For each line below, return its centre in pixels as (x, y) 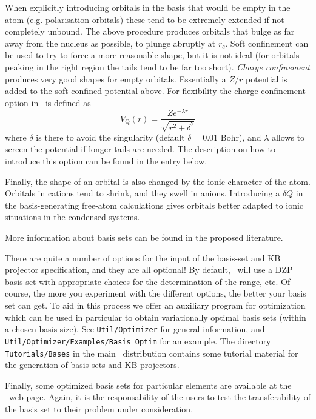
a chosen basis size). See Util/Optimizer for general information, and (135, 329)
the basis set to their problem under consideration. (99, 408)
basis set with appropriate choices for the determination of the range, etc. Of (148, 281)
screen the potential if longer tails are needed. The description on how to (140, 149)
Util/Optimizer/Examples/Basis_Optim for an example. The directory (138, 340)
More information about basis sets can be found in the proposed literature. (144, 237)
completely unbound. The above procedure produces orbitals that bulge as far (150, 31)
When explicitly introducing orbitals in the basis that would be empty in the (148, 7)
